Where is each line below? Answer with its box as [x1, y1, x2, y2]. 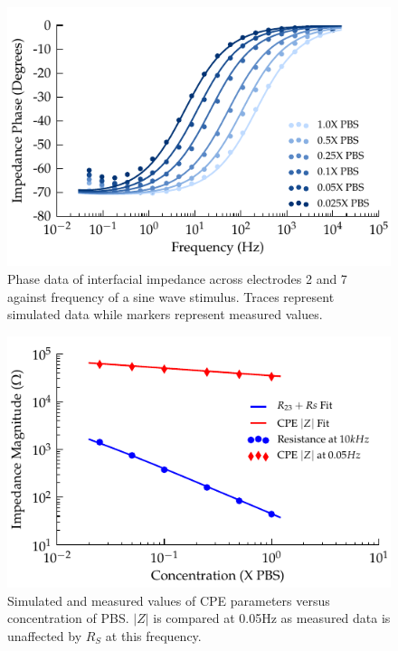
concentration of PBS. [7, 609, 129, 627]
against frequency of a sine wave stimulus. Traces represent [7, 287, 335, 306]
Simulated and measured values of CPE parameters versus [7, 590, 330, 609]
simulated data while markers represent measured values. [7, 305, 323, 324]
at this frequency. [105, 626, 202, 645]
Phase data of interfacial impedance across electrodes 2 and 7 [7, 269, 347, 288]
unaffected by [7, 626, 82, 645]
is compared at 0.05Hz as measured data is [153, 609, 391, 627]
